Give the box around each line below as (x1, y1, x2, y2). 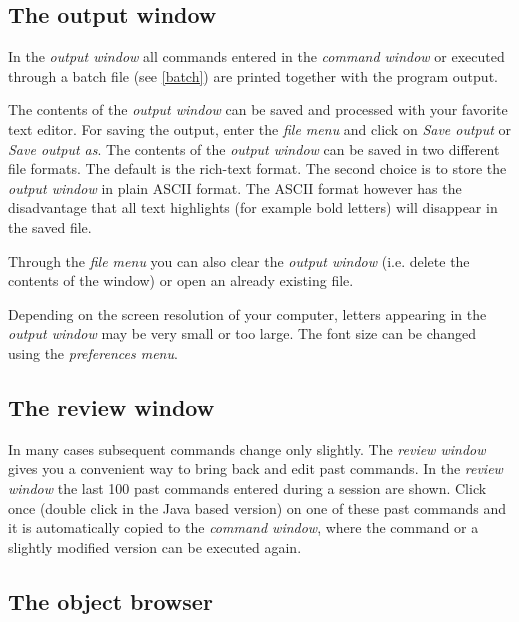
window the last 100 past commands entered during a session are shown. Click (8, 477, 487, 498)
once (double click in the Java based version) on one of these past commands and (8, 497, 506, 518)
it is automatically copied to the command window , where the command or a (8, 517, 479, 538)
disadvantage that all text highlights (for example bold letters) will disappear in (8, 197, 498, 218)
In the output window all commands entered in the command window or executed (8, 46, 505, 67)
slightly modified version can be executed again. (8, 536, 302, 557)
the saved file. (8, 216, 92, 237)
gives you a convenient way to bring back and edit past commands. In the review (8, 458, 503, 479)
